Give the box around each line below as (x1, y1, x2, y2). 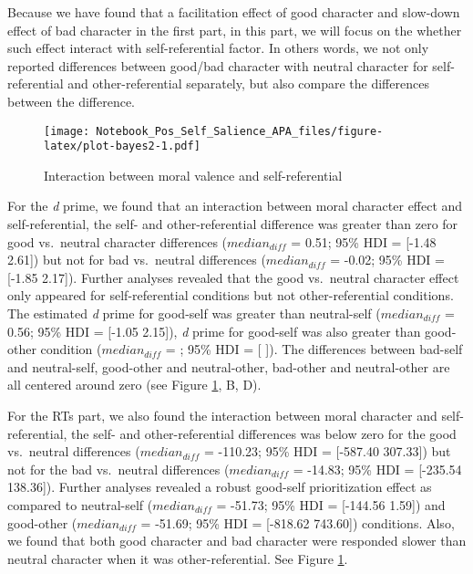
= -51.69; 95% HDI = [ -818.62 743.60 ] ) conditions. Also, (140, 513, 455, 532)
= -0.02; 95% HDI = (330, 250, 445, 269)
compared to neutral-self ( (7, 495, 153, 514)
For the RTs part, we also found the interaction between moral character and (7, 406, 437, 424)
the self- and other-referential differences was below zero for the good (71, 423, 457, 443)
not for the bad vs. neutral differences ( (7, 459, 230, 478)
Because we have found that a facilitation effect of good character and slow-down (7, 3, 460, 21)
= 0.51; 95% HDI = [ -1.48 (291, 232, 437, 251)
